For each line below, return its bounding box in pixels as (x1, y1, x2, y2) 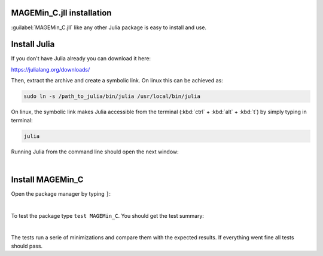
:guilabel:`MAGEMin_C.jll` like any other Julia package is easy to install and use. (11, 24, 206, 31)
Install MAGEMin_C (11, 174, 84, 184)
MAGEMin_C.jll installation (11, 8, 112, 18)
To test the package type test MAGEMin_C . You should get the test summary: (11, 212, 205, 219)
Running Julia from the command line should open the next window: (11, 148, 179, 155)
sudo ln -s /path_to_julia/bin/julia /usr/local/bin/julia (23, 93, 200, 100)
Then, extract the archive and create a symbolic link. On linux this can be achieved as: (11, 77, 224, 84)
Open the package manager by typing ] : (11, 190, 111, 197)
